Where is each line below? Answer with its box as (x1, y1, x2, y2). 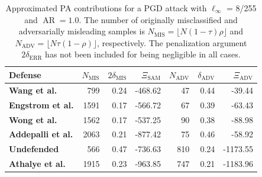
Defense (9, 68, 41, 81)
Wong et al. (9, 113, 57, 125)
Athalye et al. (9, 157, 66, 170)
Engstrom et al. (9, 98, 74, 111)
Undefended (9, 143, 59, 155)
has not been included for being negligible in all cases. (45, 48, 241, 60)
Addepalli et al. (9, 128, 73, 140)
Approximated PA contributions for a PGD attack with (5, 2, 207, 14)
